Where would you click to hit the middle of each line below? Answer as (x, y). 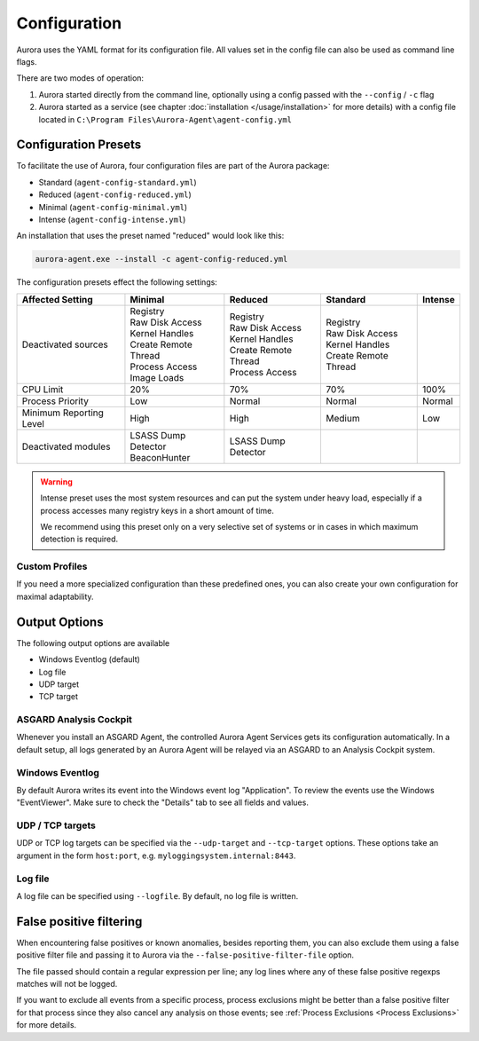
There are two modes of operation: (80, 78)
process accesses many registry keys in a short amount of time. (157, 510)
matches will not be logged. (67, 984)
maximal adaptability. (55, 596)
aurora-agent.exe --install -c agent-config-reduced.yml (161, 259)
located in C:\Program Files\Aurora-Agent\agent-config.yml (165, 119)
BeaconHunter (160, 457)
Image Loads (157, 377)
